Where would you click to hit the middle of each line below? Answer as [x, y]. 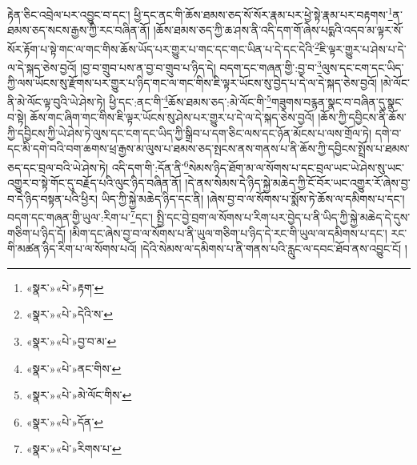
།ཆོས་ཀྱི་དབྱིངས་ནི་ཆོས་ [362, 117]
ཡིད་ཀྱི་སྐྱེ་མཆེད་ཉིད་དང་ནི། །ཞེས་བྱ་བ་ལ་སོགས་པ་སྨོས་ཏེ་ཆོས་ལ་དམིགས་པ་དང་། [253, 198]
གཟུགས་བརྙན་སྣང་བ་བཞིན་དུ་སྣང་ [337, 101]
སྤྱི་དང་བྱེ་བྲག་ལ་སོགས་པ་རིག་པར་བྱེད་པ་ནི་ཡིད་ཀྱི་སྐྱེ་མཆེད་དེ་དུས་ [283, 217]
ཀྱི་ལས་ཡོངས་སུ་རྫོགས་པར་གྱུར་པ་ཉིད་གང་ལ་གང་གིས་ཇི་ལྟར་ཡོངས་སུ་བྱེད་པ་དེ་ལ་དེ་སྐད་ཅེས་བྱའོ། [192, 83]
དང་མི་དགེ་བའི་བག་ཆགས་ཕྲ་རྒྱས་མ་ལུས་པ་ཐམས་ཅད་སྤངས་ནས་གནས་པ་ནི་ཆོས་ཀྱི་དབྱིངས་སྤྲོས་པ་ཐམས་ [208, 148]
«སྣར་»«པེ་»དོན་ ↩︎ [65, 421]
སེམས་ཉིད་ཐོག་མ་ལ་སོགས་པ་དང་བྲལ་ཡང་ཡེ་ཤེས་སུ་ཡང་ [296, 167]
